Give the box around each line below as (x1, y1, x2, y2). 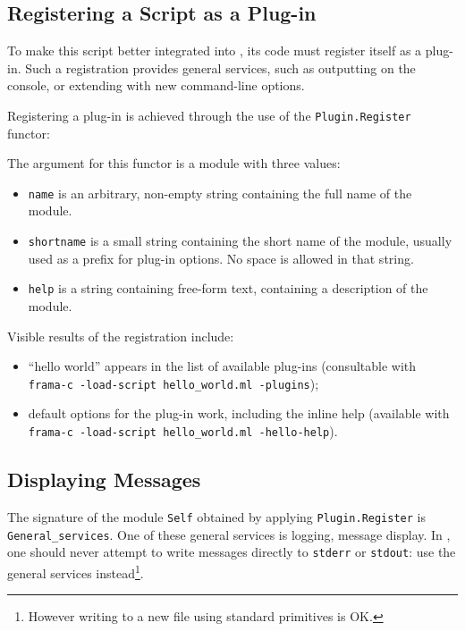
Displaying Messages (7, 466, 201, 493)
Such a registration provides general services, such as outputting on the (25, 58, 416, 77)
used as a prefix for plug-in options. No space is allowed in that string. (28, 248, 414, 267)
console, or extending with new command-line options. (7, 76, 305, 95)
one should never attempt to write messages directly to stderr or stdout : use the (7, 543, 456, 561)
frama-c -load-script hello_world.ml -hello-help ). (28, 422, 338, 441)
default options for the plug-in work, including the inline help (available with (28, 404, 450, 423)
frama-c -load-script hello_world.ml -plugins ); (28, 374, 319, 392)
